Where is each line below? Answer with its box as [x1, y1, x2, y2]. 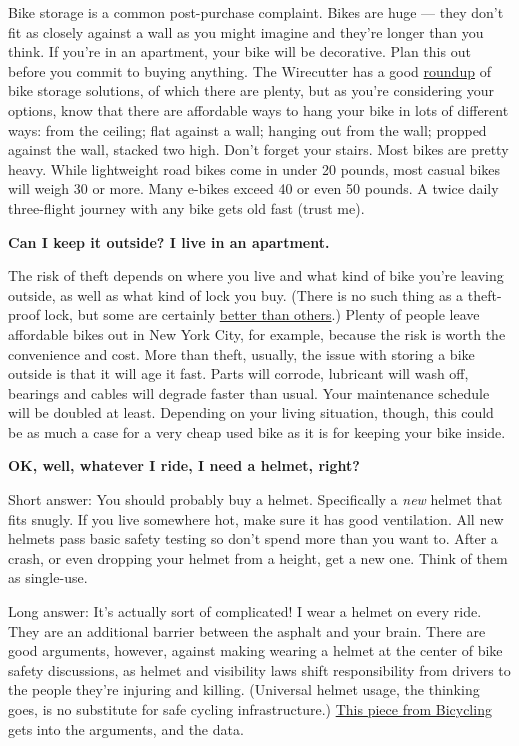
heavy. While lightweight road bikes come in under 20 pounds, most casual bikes [8, 158, 501, 179]
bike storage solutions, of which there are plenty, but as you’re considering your [8, 80, 494, 101]
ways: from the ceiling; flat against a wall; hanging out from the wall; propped [8, 119, 487, 140]
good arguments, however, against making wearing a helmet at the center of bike [8, 640, 503, 661]
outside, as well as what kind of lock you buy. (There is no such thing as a [8, 284, 464, 305]
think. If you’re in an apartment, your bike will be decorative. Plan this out [8, 41, 471, 62]
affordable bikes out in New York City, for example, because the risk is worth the [8, 323, 506, 344]
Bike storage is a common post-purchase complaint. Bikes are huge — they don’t [8, 2, 504, 22]
